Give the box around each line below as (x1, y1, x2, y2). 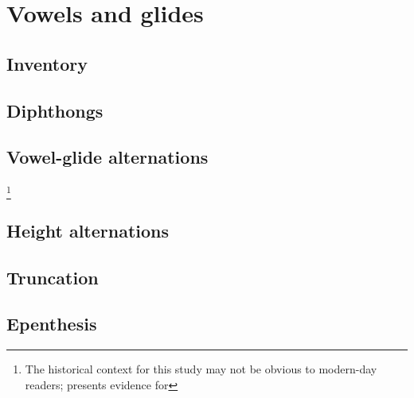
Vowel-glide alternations (6, 145, 209, 169)
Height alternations (6, 218, 170, 242)
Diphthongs (6, 98, 103, 122)
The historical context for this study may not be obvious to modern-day (25, 361, 377, 377)
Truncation (6, 265, 99, 289)
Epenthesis (6, 311, 97, 336)
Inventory (6, 51, 88, 75)
